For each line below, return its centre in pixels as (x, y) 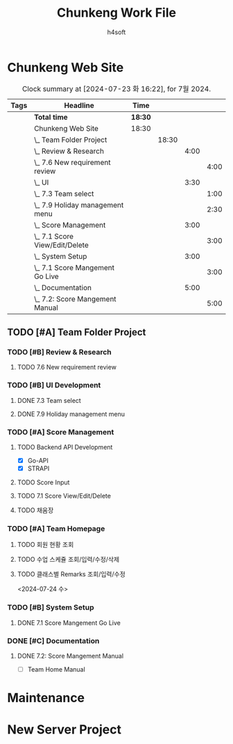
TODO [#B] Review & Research (60, 352)
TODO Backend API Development (65, 447)
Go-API (38, 460)
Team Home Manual (56, 669)
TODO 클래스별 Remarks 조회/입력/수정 (71, 574)
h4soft (116, 32)
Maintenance (46, 698)
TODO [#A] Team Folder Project (77, 332)
